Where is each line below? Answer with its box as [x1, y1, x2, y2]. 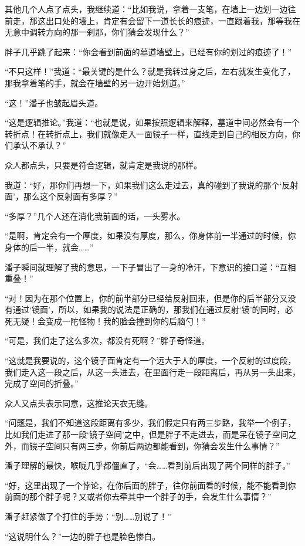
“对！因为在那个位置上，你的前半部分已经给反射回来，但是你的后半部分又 [5, 291, 288, 304]
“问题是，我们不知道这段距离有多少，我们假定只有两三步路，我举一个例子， [5, 416, 296, 429]
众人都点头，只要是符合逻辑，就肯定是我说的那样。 [5, 158, 202, 171]
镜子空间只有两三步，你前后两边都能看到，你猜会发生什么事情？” [29, 439, 280, 452]
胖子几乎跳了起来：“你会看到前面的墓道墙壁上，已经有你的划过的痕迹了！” [5, 45, 292, 57]
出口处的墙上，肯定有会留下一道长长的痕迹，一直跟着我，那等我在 [45, 14, 300, 26]
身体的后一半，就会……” [5, 240, 94, 253]
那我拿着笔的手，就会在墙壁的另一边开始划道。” [5, 76, 185, 89]
